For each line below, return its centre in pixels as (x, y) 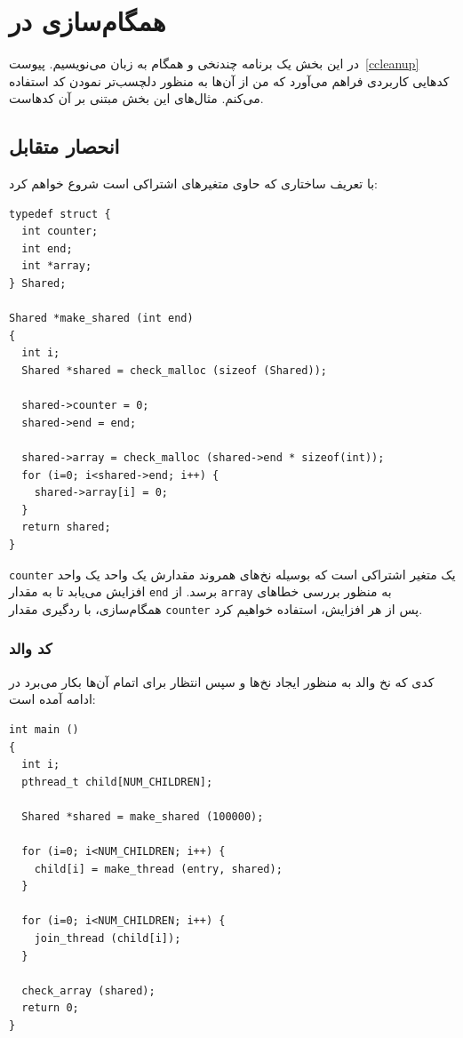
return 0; (50, 1008)
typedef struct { (60, 214)
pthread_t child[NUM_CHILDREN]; (117, 782)
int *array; (57, 266)
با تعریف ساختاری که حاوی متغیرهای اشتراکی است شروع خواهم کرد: (193, 184)
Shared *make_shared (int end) (101, 319)
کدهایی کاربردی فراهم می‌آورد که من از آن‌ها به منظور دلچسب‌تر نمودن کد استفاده (229, 80)
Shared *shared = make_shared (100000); (143, 816)
